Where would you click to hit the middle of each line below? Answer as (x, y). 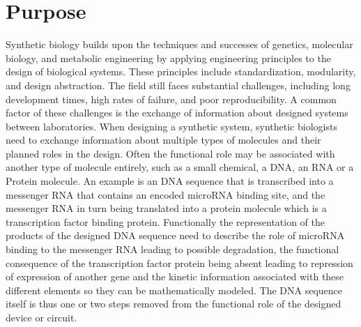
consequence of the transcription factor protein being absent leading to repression (179, 263)
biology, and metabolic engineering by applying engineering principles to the (168, 58)
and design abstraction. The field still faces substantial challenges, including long (178, 85)
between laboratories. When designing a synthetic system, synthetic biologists (171, 126)
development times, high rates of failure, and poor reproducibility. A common (171, 99)
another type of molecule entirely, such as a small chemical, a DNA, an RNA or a (180, 167)
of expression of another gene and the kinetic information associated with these (175, 276)
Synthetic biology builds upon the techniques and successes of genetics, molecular (179, 44)
